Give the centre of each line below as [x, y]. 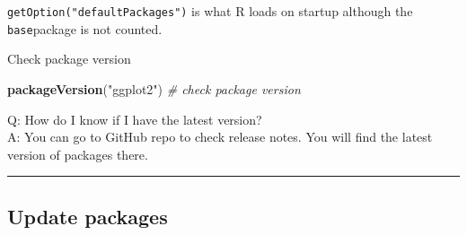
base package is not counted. [85, 28]
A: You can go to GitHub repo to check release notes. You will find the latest [220, 137]
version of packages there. [78, 154]
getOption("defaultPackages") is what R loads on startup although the [210, 11]
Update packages [88, 216]
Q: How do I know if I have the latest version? [135, 119]
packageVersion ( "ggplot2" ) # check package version [154, 88]
